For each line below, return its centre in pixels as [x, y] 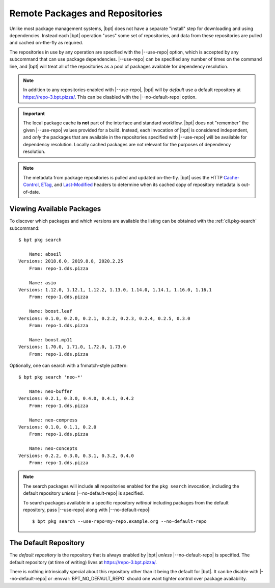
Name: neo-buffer [50, 392]
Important [34, 114]
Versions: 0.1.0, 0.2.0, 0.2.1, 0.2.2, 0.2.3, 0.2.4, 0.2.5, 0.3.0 [104, 318]
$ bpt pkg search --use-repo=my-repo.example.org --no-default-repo [119, 522]
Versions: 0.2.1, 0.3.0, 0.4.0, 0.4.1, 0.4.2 [76, 398]
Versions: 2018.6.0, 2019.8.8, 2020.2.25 [71, 261]
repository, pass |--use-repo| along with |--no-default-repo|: [87, 510]
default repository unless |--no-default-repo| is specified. [84, 493]
